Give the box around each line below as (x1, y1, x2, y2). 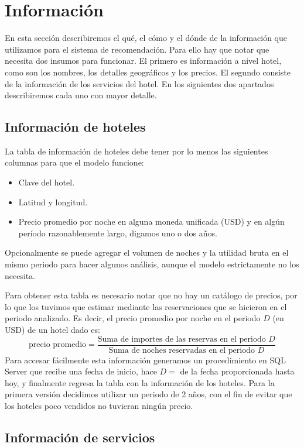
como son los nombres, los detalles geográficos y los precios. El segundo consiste (5, 66, 291, 78)
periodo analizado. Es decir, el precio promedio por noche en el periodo (5, 312, 261, 324)
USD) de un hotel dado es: (5, 324, 100, 336)
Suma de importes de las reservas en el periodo (97, 335, 266, 343)
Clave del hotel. (18, 176, 75, 188)
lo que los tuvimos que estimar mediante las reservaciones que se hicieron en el (5, 300, 287, 312)
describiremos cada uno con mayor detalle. (5, 89, 157, 101)
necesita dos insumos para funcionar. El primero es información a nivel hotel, (5, 54, 282, 67)
